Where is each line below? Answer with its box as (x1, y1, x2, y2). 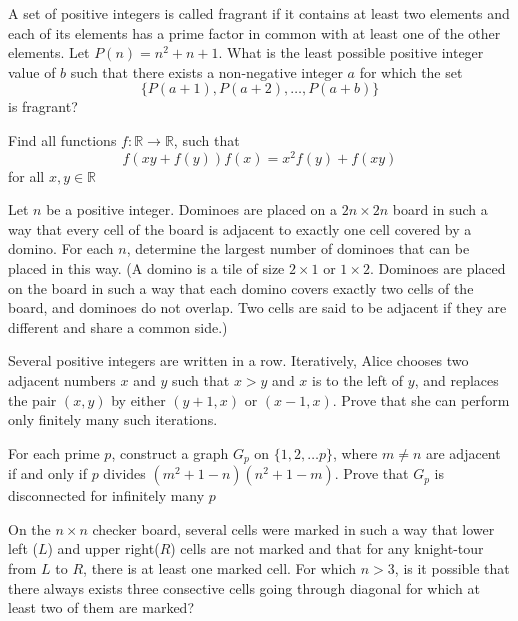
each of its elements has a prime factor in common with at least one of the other (8, 22, 501, 43)
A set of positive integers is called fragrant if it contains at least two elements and (8, 3, 510, 23)
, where (332, 442, 378, 463)
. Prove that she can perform (332, 389, 510, 410)
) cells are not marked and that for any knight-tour (170, 538, 484, 559)
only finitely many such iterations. (8, 409, 218, 430)
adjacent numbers (8, 369, 116, 390)
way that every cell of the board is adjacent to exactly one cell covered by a (8, 218, 472, 239)
